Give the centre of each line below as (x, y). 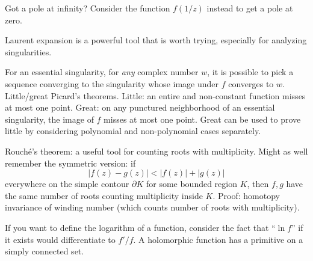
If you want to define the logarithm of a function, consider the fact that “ (140, 227)
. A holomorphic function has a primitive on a (218, 239)
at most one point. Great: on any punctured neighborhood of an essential (140, 107)
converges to (251, 83)
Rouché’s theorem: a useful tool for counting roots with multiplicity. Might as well (156, 151)
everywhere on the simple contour (67, 184)
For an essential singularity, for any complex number (102, 72)
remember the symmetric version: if (70, 163)
